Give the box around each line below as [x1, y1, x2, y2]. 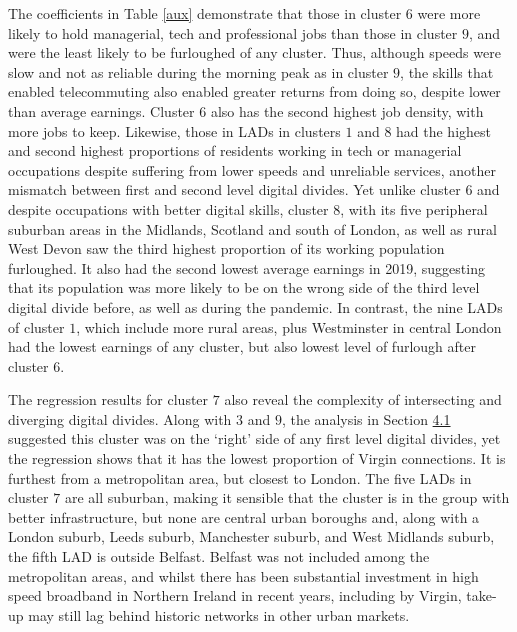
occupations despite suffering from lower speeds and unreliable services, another [8, 159, 497, 180]
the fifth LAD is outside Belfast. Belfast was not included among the [8, 546, 430, 567]
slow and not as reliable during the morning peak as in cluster [8, 61, 389, 82]
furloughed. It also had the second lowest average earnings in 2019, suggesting [8, 257, 485, 278]
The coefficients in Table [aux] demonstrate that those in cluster [8, 3, 402, 23]
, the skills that [400, 61, 494, 82]
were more [417, 3, 481, 23]
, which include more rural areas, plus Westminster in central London [76, 316, 502, 337]
